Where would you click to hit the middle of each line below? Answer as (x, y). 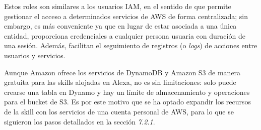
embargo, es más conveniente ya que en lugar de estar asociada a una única (120, 26)
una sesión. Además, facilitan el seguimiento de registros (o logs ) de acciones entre (131, 45)
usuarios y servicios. (35, 55)
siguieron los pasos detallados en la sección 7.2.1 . (80, 121)
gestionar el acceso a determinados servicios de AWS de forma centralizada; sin (126, 16)
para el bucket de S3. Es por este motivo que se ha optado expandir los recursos (128, 102)
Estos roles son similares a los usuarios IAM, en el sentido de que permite (118, 6)
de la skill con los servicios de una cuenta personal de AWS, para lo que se (119, 111)
